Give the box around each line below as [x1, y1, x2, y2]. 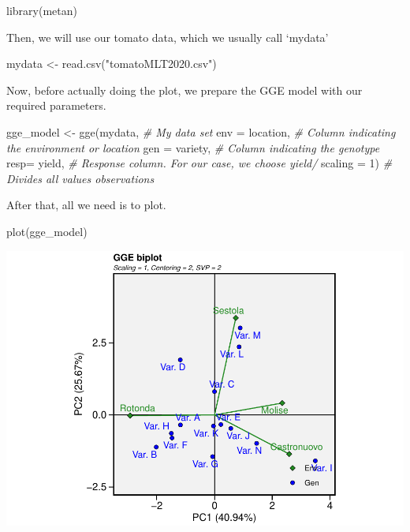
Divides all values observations [6, 170, 155, 186]
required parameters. [6, 97, 106, 114]
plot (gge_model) [6, 223, 88, 239]
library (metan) [6, 2, 77, 18]
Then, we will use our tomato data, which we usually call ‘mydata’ [6, 28, 329, 45]
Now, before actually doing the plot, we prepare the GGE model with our [6, 81, 363, 98]
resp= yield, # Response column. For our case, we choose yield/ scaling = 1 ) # [6, 155, 393, 171]
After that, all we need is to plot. [6, 197, 166, 213]
